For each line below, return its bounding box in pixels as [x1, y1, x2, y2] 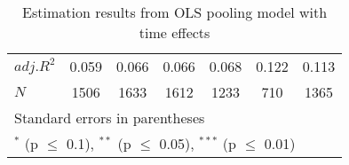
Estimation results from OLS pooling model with [22, 2, 328, 22]
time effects [139, 22, 210, 43]
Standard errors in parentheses [14, 107, 205, 128]
